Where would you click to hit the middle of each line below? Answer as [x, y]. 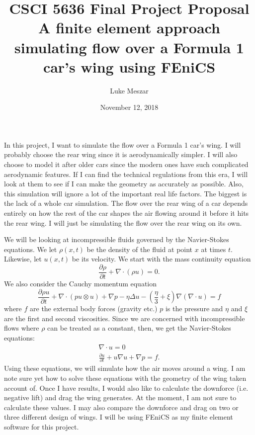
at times [213, 249]
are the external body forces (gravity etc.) [94, 308]
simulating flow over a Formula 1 [129, 47]
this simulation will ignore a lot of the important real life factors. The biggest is [126, 193]
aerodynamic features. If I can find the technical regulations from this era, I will [126, 174]
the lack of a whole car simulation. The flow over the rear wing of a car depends [126, 203]
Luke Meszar [129, 90]
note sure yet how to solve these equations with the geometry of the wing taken [125, 378]
